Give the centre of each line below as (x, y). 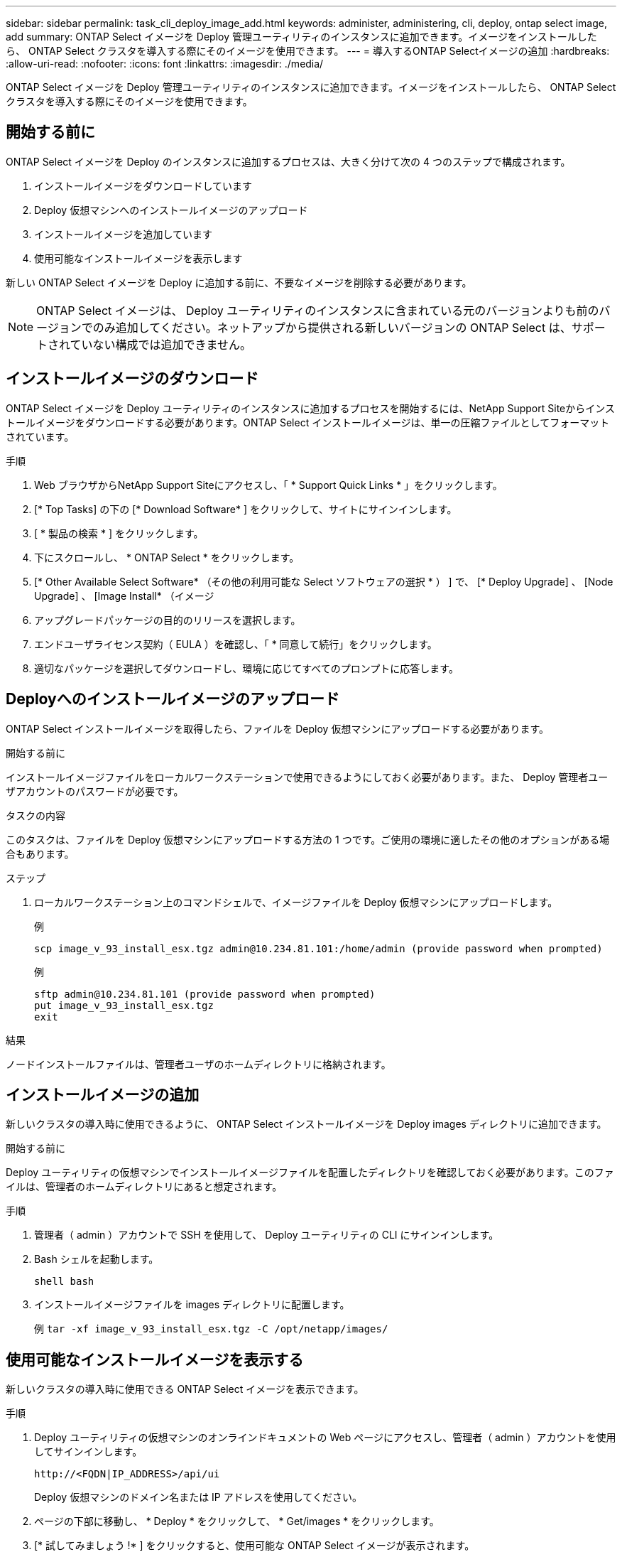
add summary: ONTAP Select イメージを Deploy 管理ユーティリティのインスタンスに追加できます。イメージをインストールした (301, 37)
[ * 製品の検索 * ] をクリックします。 (119, 533)
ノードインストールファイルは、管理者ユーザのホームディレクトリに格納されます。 (198, 1064)
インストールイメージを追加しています (124, 234)
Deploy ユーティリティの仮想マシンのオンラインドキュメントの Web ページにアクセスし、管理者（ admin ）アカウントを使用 (325, 1438)
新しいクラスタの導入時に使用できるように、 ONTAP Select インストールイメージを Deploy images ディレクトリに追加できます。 (306, 1124)
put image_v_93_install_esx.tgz (124, 1005)
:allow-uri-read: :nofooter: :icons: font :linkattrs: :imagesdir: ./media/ (165, 64)
